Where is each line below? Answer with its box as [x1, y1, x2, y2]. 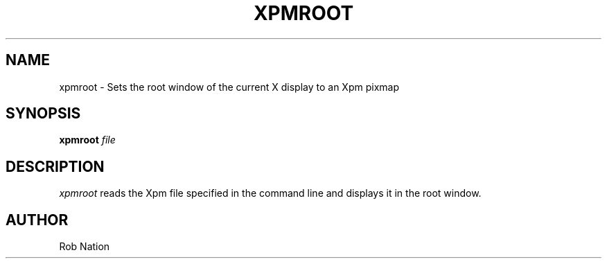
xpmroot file [59, 134, 116, 146]
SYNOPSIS [6, 105, 81, 123]
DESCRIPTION [6, 157, 105, 175]
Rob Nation [59, 240, 110, 253]
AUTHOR [6, 211, 69, 229]
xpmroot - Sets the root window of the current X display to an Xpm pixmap [59, 80, 399, 93]
